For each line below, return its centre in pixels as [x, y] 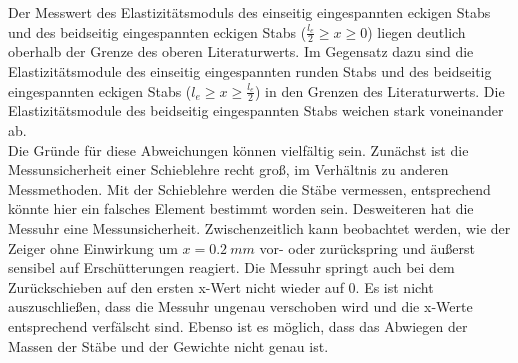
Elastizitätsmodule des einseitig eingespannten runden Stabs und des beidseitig [250, 71]
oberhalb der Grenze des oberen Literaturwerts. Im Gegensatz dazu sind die [241, 51]
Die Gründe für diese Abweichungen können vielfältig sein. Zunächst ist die [238, 149]
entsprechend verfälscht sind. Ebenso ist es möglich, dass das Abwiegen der [238, 325]
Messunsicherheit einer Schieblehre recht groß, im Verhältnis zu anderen [228, 169]
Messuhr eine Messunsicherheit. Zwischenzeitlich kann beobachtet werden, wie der [259, 228]
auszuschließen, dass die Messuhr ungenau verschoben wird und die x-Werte [240, 306]
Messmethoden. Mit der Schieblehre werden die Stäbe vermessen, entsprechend [249, 188]
